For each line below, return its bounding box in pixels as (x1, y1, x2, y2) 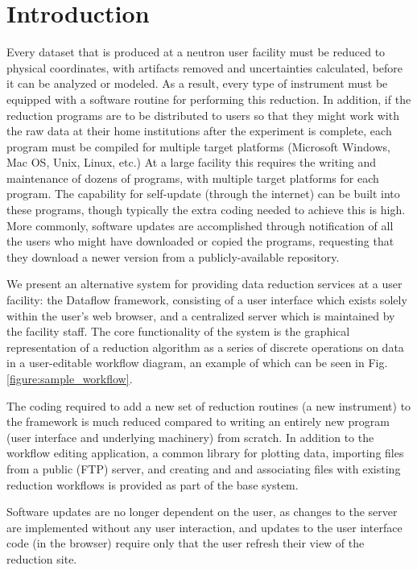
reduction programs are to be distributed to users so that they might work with (6, 106, 399, 123)
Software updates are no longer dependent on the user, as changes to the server (6, 503, 398, 520)
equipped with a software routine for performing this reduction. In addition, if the (6, 90, 411, 107)
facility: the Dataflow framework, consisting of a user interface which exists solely (6, 291, 407, 308)
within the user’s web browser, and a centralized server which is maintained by (6, 307, 395, 324)
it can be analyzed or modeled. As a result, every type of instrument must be (6, 75, 388, 92)
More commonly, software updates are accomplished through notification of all (6, 217, 394, 233)
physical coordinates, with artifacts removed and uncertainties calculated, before (6, 59, 403, 76)
